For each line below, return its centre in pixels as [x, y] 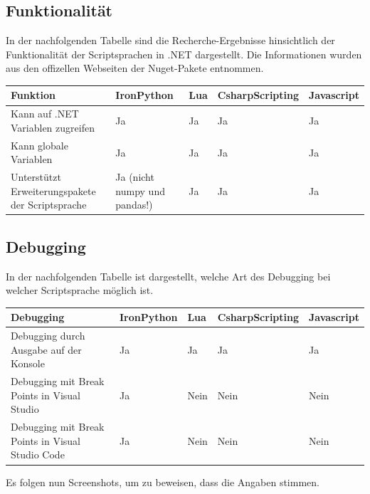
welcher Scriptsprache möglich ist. [80, 290]
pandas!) [134, 205]
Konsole [28, 363]
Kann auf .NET [45, 114]
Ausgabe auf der [46, 349]
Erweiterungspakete [53, 190]
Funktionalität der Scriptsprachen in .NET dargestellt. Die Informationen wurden [184, 54]
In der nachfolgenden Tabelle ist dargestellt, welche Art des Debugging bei [168, 276]
